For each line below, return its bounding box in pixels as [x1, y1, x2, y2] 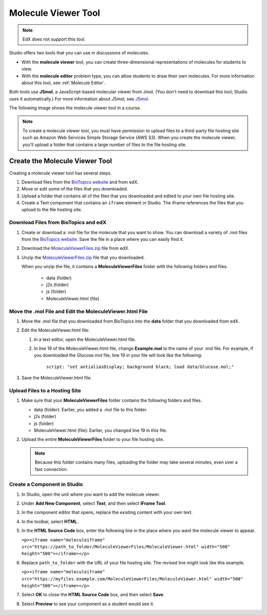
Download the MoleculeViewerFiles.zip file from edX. [21, 245, 130, 251]
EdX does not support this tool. [22, 36, 86, 42]
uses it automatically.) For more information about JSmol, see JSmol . [9, 95, 149, 101]
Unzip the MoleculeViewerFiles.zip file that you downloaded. [21, 254, 145, 260]
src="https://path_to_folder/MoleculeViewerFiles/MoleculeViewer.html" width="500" [21, 544, 230, 549]
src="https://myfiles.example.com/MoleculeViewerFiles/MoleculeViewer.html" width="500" [21, 576, 243, 581]
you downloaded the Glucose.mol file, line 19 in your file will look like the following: [34, 352, 202, 358]
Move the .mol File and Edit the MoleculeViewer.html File [9, 308, 148, 315]
